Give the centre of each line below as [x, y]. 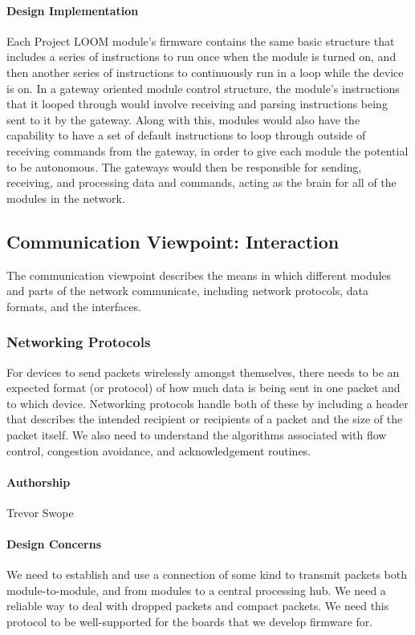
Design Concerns [54, 544]
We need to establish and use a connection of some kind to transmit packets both [207, 574]
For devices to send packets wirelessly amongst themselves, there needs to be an [203, 372]
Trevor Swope [40, 512]
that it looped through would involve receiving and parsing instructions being [197, 104]
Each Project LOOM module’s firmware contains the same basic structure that [201, 40]
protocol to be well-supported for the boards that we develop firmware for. [190, 622]
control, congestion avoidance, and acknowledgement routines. [159, 450]
